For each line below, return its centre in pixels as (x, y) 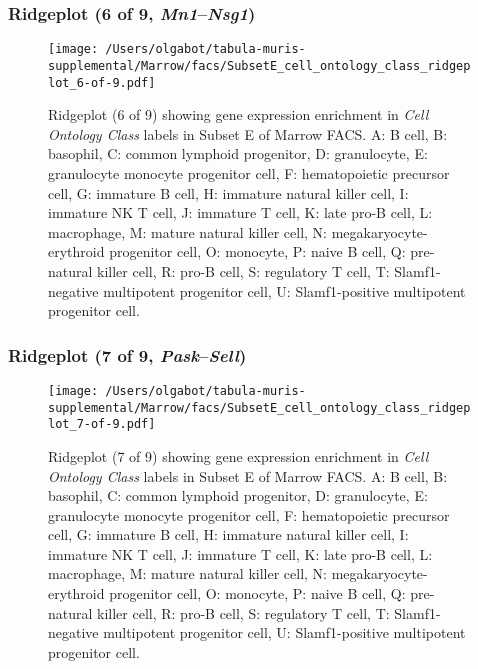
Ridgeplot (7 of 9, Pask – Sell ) (127, 354)
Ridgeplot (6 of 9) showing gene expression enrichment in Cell (238, 114)
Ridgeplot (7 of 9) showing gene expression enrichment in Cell (238, 455)
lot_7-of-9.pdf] (102, 424)
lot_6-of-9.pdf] (102, 82)
